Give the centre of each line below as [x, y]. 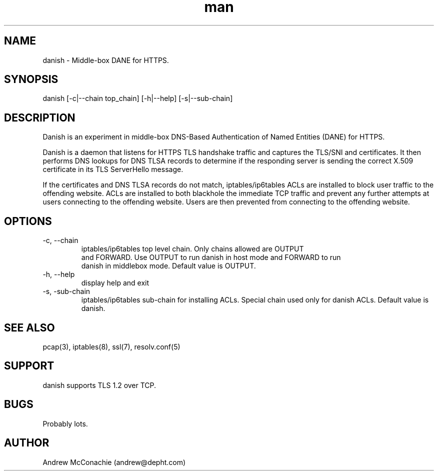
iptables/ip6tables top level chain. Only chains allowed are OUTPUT [192, 249]
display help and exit [115, 283]
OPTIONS [28, 221]
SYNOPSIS [31, 79]
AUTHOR [27, 443]
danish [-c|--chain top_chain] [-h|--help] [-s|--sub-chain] [138, 98]
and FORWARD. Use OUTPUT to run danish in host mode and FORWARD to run [211, 257]
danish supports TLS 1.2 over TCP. [99, 385]
